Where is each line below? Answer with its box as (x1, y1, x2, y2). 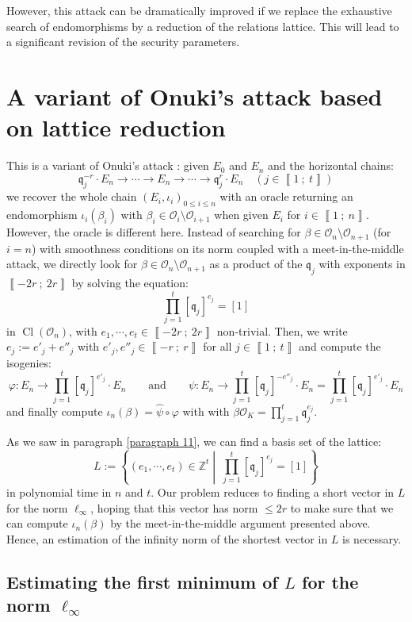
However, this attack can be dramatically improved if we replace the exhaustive (6, 2, 392, 18)
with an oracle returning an (219, 188, 353, 205)
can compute (6, 515, 68, 532)
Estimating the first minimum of (6, 569, 278, 593)
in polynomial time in (6, 484, 112, 501)
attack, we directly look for (6, 255, 138, 272)
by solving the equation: (71, 275, 189, 291)
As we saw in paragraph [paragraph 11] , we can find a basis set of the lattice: (6, 432, 382, 449)
